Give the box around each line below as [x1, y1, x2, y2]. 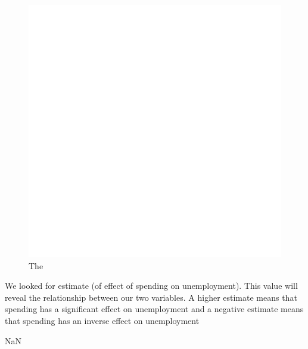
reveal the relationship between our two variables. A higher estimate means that [5, 291, 297, 303]
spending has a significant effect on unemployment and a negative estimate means [5, 303, 304, 315]
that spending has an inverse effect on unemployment [5, 314, 200, 326]
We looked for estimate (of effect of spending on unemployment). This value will [5, 279, 298, 292]
